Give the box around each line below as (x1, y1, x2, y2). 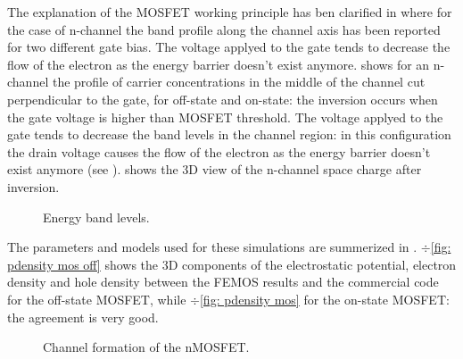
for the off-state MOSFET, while (7, 289, 186, 308)
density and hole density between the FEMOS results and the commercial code (7, 272, 439, 291)
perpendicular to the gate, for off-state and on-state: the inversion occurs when (7, 89, 438, 108)
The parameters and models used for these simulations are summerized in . (7, 238, 418, 256)
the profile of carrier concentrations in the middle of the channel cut (52, 72, 426, 91)
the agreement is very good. (7, 307, 159, 326)
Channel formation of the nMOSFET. (43, 338, 250, 356)
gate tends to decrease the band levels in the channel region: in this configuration (7, 125, 451, 144)
